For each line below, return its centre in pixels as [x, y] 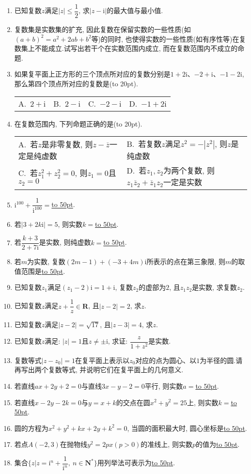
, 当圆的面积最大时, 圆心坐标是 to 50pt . [187, 428]
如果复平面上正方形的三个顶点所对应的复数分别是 [92, 74]
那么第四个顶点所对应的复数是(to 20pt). [76, 84]
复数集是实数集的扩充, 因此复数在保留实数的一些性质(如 [102, 29]
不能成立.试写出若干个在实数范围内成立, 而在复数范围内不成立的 [136, 48]
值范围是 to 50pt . [40, 271]
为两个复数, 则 [189, 171]
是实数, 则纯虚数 [65, 242]
